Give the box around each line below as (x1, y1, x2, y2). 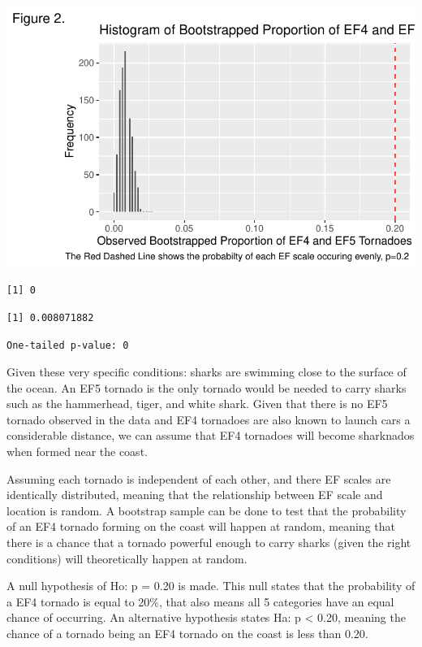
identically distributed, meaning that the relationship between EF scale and (6, 486, 383, 503)
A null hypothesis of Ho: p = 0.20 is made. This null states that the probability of (6, 577, 416, 594)
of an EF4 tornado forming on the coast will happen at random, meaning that (6, 518, 395, 535)
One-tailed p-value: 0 (6, 339, 129, 351)
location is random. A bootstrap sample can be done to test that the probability (6, 502, 407, 519)
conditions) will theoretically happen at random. (6, 549, 248, 567)
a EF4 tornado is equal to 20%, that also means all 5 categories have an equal (6, 593, 394, 610)
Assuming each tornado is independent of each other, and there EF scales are (6, 470, 391, 487)
